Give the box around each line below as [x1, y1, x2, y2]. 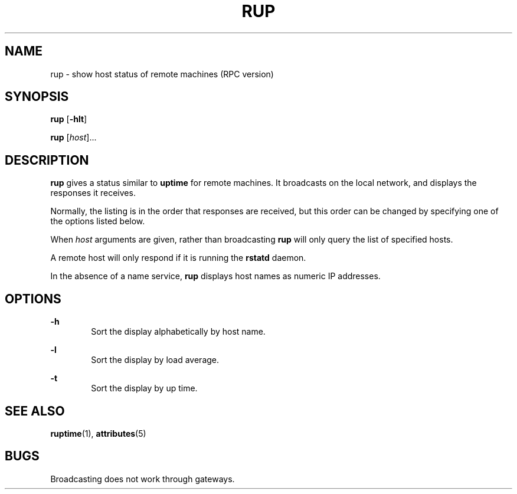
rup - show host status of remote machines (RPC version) [50, 68, 274, 79]
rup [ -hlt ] [50, 114, 87, 125]
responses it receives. [50, 188, 136, 198]
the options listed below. [50, 216, 145, 227]
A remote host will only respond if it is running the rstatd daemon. [50, 253, 306, 263]
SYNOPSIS [5, 89, 69, 104]
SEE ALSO [5, 403, 65, 418]
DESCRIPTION [5, 152, 89, 168]
